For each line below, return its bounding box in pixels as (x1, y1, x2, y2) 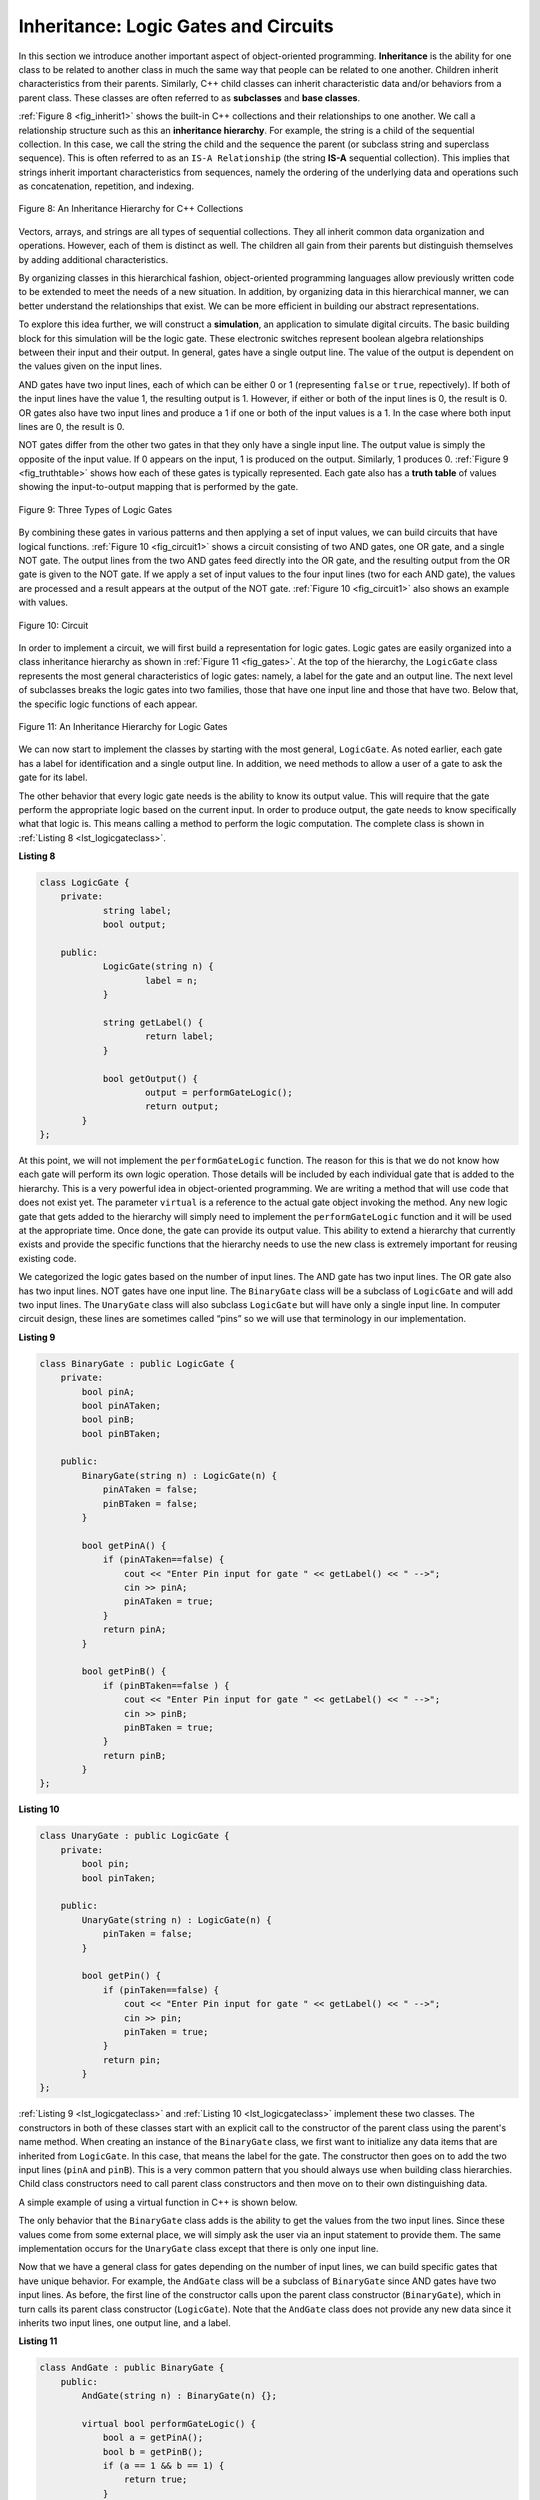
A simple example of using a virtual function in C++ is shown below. (18, 2196, 298, 2208)
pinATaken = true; (123, 1596, 214, 1607)
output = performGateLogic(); (145, 1086, 294, 1098)
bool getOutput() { (102, 1073, 199, 1084)
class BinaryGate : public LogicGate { (39, 1358, 235, 1369)
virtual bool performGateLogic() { (81, 2418, 257, 2429)
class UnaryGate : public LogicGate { (39, 1830, 230, 1842)
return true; (123, 2474, 188, 2485)
